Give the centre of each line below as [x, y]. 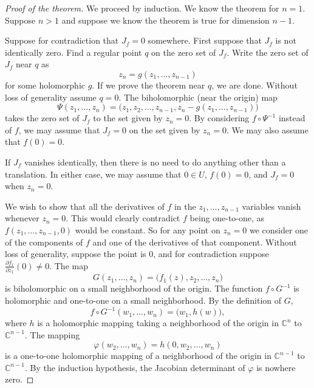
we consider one [279, 229]
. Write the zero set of [268, 52]
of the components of [44, 242]
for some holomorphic [45, 85]
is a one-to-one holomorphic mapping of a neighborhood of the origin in [138, 356]
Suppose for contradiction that [62, 40]
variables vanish [271, 206]
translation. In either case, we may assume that [93, 174]
